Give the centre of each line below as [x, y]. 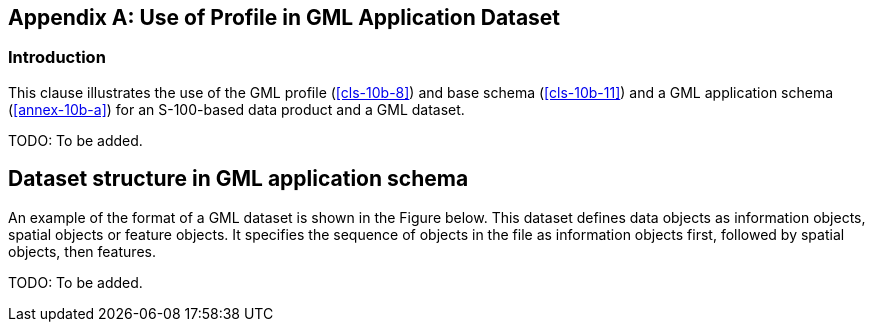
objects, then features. [82, 251]
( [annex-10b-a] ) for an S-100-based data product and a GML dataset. [236, 109]
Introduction [57, 57]
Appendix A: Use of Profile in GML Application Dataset [284, 17]
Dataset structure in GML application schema [238, 179]
